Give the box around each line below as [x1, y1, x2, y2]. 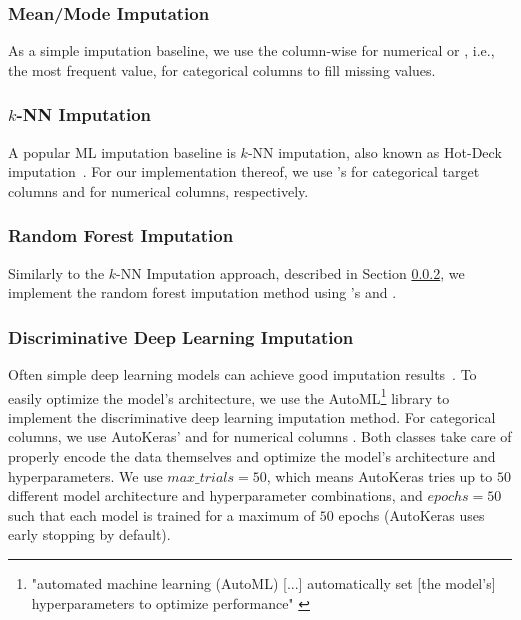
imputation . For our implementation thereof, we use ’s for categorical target [8, 161, 480, 182]
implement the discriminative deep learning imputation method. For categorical [8, 406, 496, 427]
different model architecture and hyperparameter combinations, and [8, 485, 423, 506]
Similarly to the [8, 262, 105, 283]
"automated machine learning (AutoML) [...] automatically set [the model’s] [31, 573, 496, 594]
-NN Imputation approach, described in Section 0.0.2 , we [116, 262, 465, 283]
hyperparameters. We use [8, 465, 163, 486]
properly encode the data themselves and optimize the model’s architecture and [8, 446, 496, 467]
